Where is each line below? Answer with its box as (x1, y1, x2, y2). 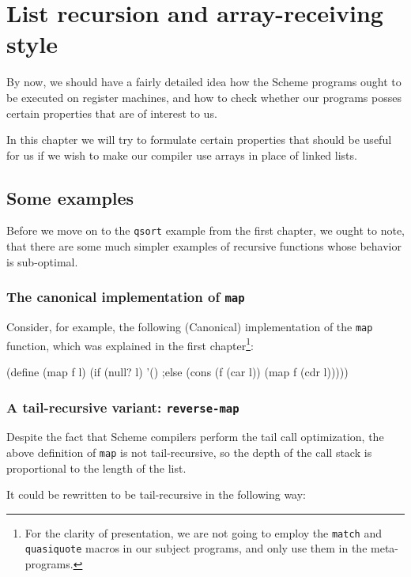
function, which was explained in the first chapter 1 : (6, 334, 254, 353)
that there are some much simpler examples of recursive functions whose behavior (6, 238, 402, 255)
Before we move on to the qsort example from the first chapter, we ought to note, (6, 222, 405, 239)
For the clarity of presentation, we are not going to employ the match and (25, 524, 382, 541)
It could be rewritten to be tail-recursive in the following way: (6, 486, 307, 503)
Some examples (6, 185, 134, 209)
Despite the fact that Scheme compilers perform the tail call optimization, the (6, 428, 384, 445)
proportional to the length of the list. (6, 459, 187, 476)
